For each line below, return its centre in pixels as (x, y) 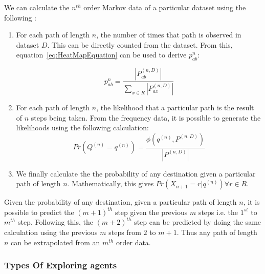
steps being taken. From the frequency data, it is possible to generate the (146, 117)
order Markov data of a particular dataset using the (165, 7)
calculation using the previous (51, 232)
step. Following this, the (55, 222)
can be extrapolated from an (56, 242)
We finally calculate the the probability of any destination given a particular (136, 173)
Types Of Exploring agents (61, 265)
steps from (125, 232)
